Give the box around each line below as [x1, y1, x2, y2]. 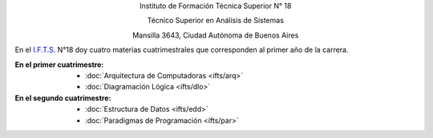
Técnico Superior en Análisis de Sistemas [147, 16, 285, 26]
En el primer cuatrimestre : [14, 60, 104, 69]
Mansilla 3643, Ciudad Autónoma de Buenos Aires [132, 30, 299, 40]
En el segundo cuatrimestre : [14, 93, 111, 103]
